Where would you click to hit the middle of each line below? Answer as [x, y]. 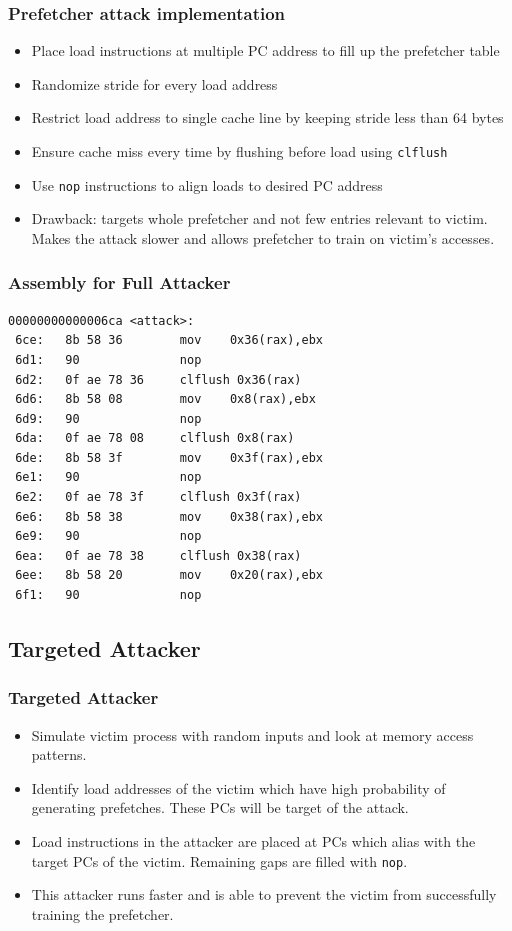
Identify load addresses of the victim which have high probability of [238, 787]
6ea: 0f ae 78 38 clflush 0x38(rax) [158, 555]
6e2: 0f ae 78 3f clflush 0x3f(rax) [158, 497]
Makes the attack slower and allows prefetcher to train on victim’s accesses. [263, 237]
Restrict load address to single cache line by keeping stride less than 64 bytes [267, 117]
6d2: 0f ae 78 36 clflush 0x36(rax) [158, 379]
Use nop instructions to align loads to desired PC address [207, 184]
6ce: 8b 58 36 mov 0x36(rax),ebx [169, 340]
